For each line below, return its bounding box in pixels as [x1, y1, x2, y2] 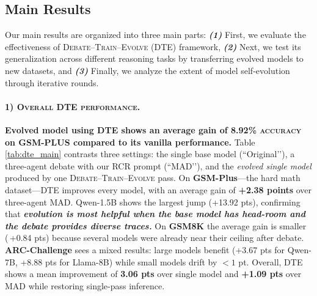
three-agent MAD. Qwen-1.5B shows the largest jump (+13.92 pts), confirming [5, 195, 301, 208]
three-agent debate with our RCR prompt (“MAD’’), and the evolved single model [5, 159, 312, 172]
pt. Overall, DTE [238, 255, 303, 268]
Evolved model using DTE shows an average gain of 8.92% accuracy [5, 123, 302, 136]
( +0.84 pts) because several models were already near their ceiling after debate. [5, 231, 304, 244]
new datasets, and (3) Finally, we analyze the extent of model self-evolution [5, 64, 290, 76]
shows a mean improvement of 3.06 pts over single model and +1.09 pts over [5, 267, 302, 280]
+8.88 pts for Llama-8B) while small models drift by [20, 255, 217, 268]
